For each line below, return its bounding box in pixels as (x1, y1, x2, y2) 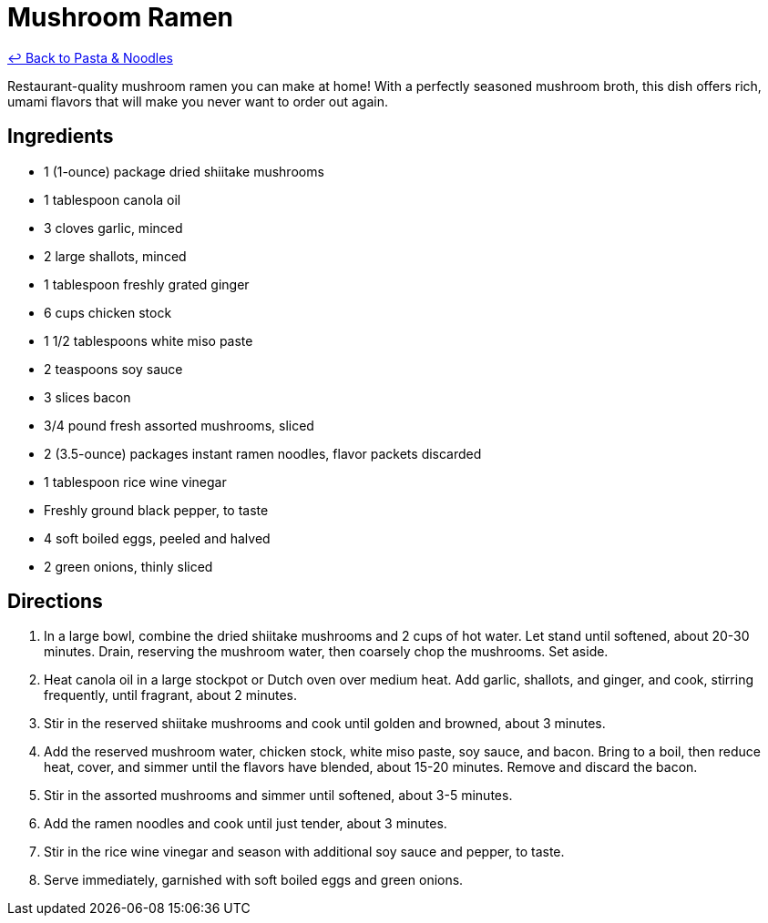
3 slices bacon (44, 389, 131, 405)
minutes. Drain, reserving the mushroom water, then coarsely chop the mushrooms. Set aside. (44, 644, 609, 660)
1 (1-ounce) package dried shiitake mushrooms (44, 163, 324, 179)
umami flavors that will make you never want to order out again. (7, 93, 388, 109)
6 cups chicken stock (44, 304, 172, 320)
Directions (7, 590, 103, 614)
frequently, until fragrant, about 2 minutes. (44, 687, 297, 704)
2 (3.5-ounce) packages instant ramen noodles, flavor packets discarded (44, 445, 482, 461)
